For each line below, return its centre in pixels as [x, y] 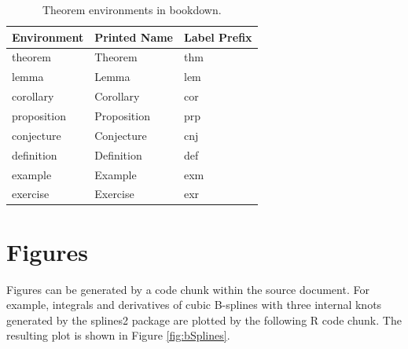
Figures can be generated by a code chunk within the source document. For [188, 289]
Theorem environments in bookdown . [132, 9]
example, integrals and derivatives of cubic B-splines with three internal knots [194, 305]
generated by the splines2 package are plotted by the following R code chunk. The [204, 320]
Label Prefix [218, 37]
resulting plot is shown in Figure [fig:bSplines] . [118, 335]
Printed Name [134, 37]
